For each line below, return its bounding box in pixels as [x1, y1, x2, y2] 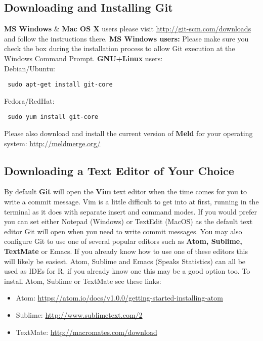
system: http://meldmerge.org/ [4, 138, 101, 148]
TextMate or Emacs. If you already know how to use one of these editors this [4, 246, 248, 257]
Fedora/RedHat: [4, 95, 55, 106]
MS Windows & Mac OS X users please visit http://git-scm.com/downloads [4, 23, 251, 34]
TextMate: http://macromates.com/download [16, 326, 157, 337]
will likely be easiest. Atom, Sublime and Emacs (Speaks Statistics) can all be [4, 255, 246, 266]
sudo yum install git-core [8, 113, 99, 121]
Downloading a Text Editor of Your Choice [4, 162, 234, 178]
